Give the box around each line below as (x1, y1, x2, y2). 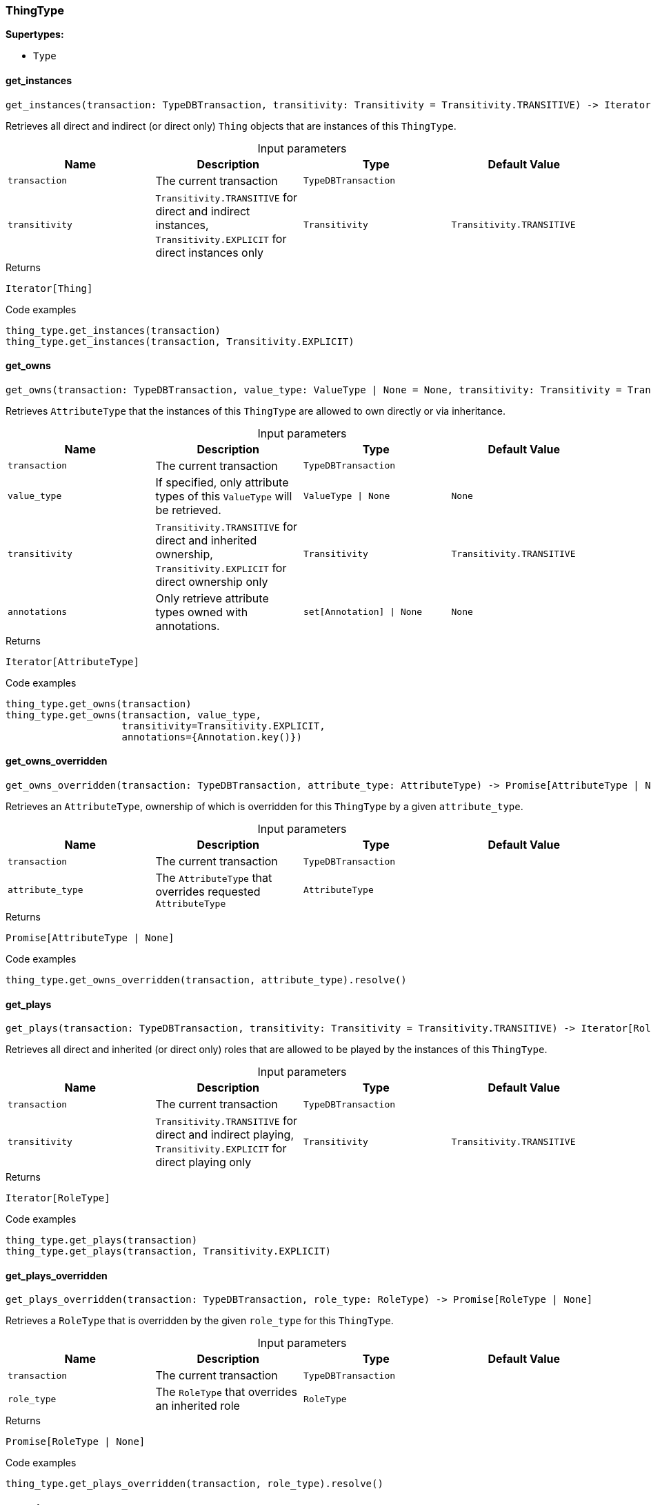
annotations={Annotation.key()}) (121, 731, 302, 742)
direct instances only (155, 245, 264, 259)
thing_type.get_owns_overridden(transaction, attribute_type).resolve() (6, 974, 407, 986)
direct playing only (155, 1155, 252, 1170)
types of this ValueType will (155, 489, 292, 503)
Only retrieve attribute (155, 591, 269, 605)
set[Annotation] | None (303, 607, 423, 618)
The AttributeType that (155, 871, 272, 885)
